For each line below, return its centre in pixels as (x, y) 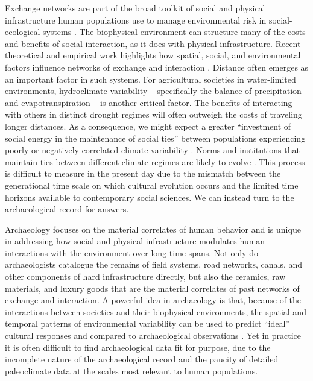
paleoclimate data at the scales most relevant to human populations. (131, 370)
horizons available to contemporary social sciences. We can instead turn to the (150, 197)
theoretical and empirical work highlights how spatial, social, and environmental (153, 55)
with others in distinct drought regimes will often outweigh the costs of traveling (153, 114)
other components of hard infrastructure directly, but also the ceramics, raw (145, 276)
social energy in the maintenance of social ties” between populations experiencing (155, 138)
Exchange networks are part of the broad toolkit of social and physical (135, 8)
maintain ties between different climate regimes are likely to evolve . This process (155, 161)
